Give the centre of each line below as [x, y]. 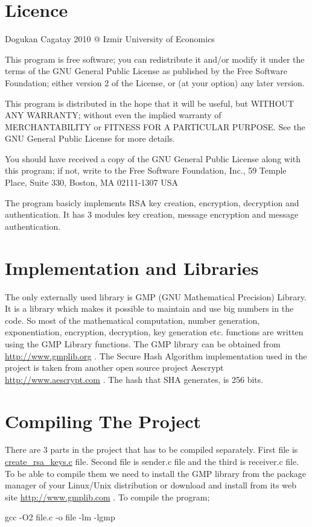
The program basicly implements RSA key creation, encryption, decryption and [152, 202]
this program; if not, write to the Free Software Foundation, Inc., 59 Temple [146, 170]
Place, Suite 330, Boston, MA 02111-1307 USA [92, 182]
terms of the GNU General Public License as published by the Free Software [146, 71]
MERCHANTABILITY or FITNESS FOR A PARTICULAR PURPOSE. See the [155, 126]
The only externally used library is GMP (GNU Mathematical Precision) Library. [156, 296]
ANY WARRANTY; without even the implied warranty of [113, 115]
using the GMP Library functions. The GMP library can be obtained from [143, 343]
